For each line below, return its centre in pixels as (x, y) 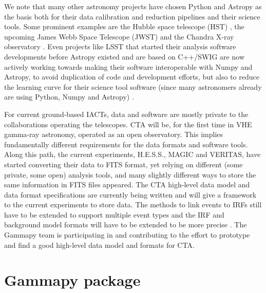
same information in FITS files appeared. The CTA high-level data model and (127, 184)
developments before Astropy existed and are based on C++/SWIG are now (124, 56)
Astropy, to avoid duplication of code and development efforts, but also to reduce (132, 77)
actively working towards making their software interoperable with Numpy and (128, 66)
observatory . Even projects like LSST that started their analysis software (120, 46)
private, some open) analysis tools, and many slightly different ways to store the (130, 174)
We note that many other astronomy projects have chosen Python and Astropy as (133, 6)
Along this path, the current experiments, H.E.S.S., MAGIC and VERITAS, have (132, 154)
